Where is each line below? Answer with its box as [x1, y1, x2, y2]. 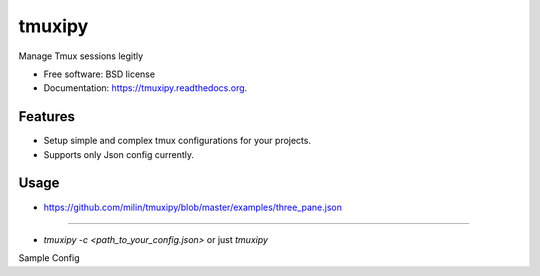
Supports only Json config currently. [43, 148, 195, 160]
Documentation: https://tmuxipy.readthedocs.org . [43, 82, 248, 94]
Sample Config [18, 252, 80, 264]
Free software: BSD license [43, 68, 155, 80]
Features [18, 108, 75, 125]
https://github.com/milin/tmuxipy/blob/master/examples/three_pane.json [43, 201, 342, 213]
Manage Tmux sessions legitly [18, 50, 144, 62]
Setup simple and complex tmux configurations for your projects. [43, 135, 312, 147]
